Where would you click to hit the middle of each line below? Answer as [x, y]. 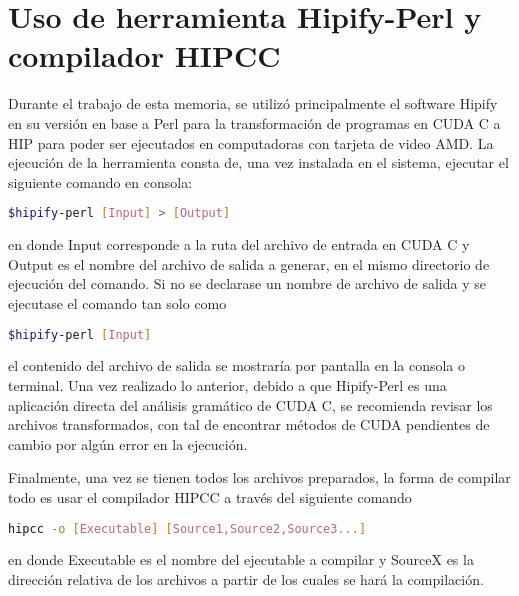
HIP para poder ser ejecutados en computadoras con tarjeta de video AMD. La [251, 142]
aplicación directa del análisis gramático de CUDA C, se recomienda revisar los [250, 404]
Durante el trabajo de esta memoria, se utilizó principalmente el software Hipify [253, 103]
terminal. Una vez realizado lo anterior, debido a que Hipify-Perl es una [227, 385]
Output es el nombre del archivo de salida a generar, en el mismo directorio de [249, 263]
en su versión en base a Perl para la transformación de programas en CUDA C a [254, 122]
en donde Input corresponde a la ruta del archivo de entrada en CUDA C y [239, 244]
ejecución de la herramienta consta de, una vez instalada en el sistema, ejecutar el [258, 162]
